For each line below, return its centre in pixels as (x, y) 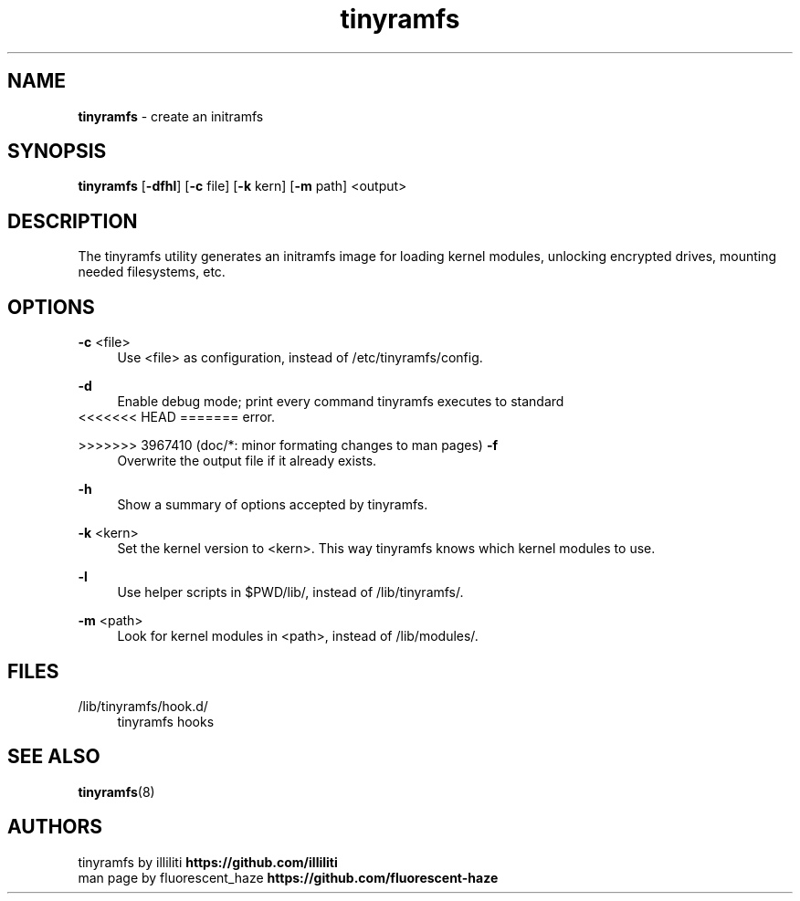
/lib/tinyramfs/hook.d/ (143, 706)
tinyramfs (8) (116, 791)
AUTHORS (55, 827)
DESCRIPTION (73, 221)
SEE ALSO (54, 757)
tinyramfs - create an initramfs (171, 116)
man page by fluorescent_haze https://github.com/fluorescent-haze (288, 877)
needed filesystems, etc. (152, 272)
